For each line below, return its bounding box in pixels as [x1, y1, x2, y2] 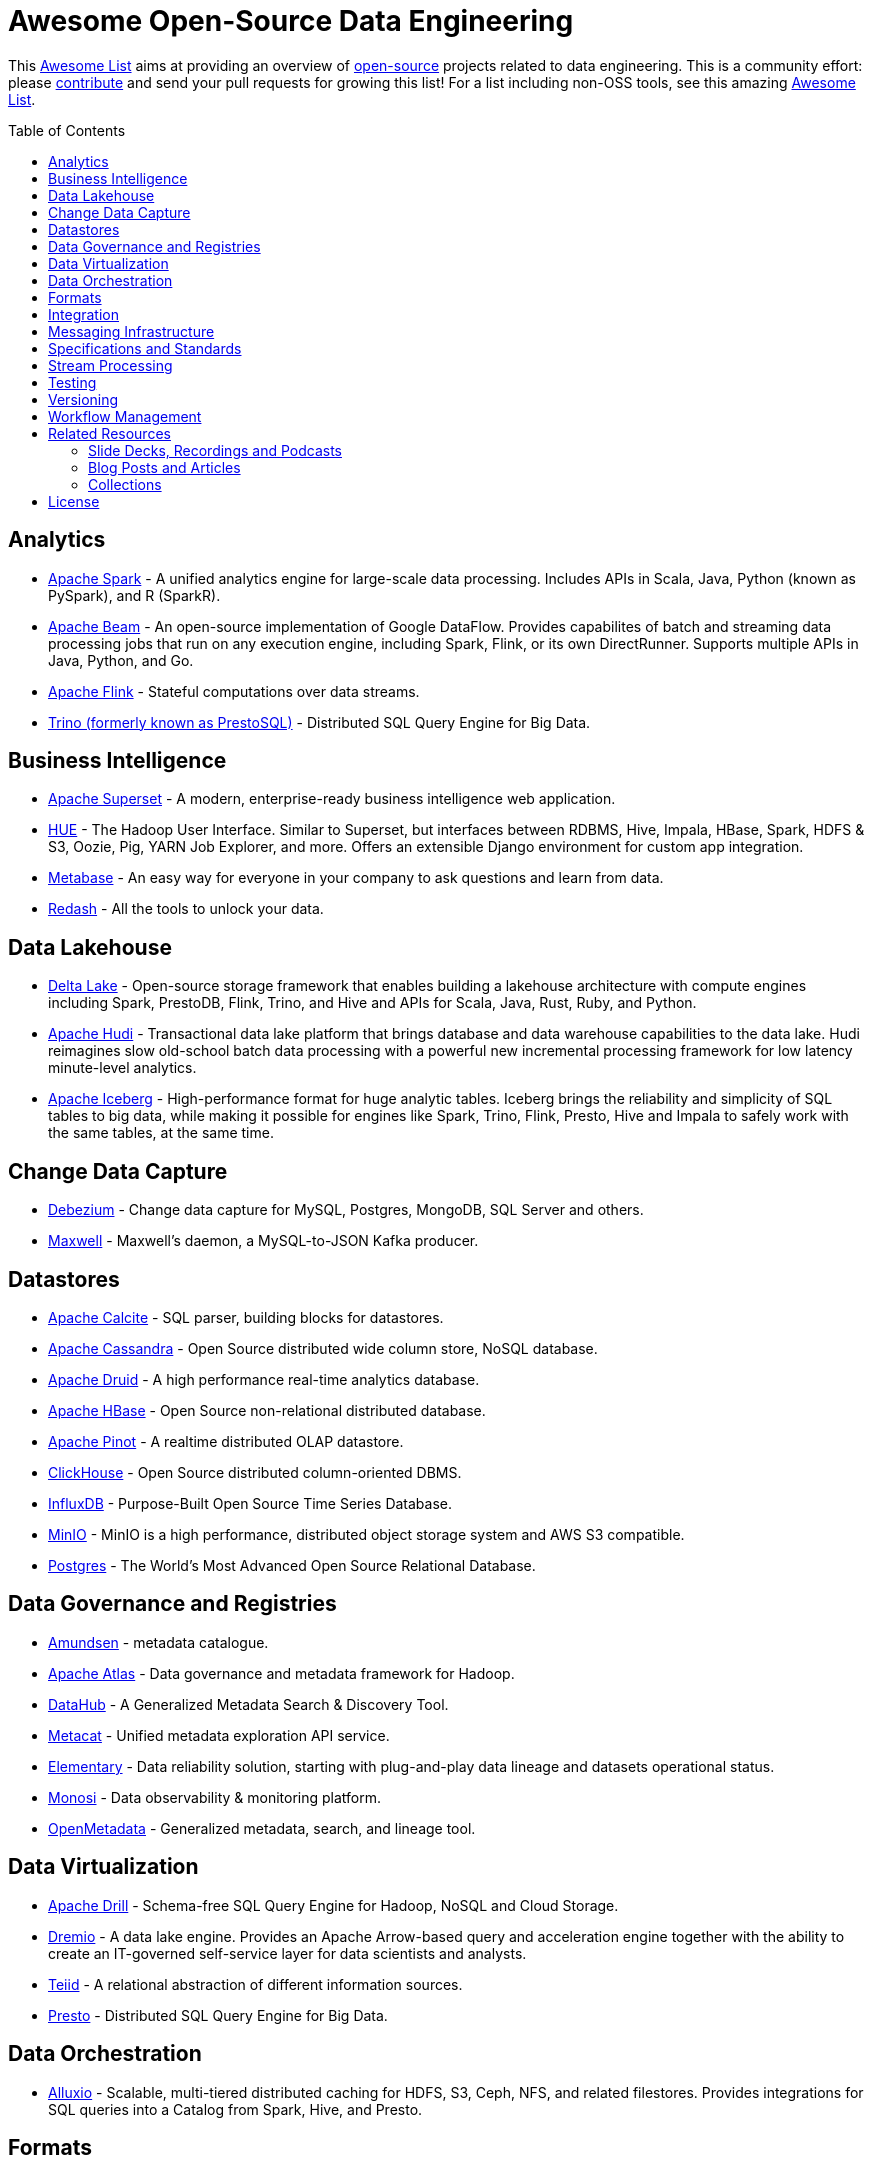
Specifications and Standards [48, 339, 242, 357]
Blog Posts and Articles [88, 458, 241, 476]
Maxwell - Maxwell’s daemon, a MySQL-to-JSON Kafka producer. [48, 1232, 479, 1250]
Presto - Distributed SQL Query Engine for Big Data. [48, 2006, 388, 2024]
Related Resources [48, 424, 171, 442]
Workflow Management [48, 407, 202, 425]
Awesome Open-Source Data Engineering [8, 4, 574, 38]
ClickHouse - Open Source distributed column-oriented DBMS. [48, 1463, 462, 1481]
